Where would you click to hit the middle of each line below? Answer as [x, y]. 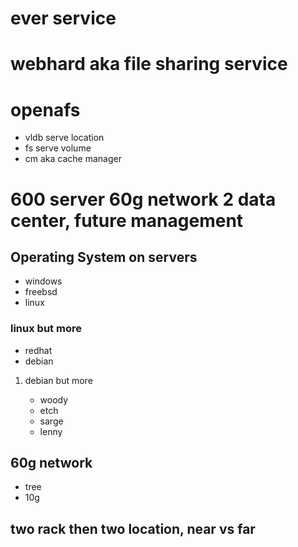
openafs [45, 109]
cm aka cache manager [73, 159]
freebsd [41, 292]
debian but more [58, 380]
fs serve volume [58, 148]
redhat [38, 350]
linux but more [46, 329]
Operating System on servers [104, 257]
